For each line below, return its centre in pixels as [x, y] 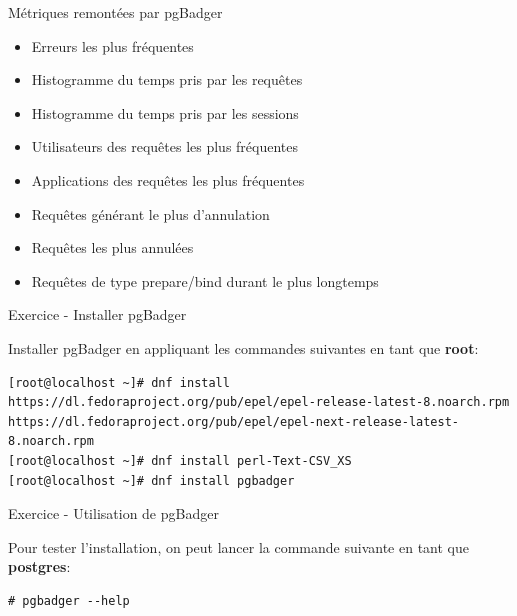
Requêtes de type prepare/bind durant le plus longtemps [205, 280]
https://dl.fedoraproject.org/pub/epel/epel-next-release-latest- [234, 421]
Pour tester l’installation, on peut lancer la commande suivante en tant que [238, 546]
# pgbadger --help [69, 600]
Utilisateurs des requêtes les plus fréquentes [165, 146]
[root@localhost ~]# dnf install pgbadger [151, 480]
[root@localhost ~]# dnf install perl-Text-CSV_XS [180, 460]
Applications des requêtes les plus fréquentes [168, 179]
